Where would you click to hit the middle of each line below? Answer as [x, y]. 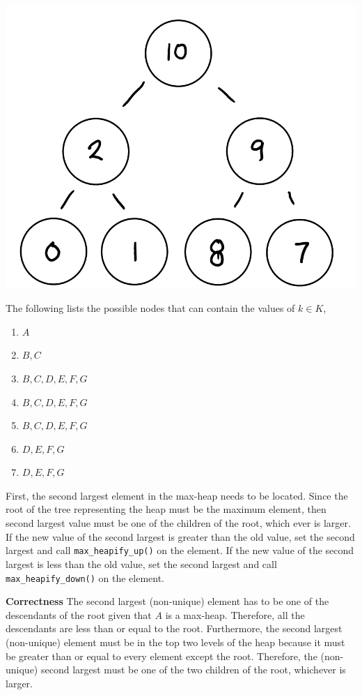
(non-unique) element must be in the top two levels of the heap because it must [175, 642]
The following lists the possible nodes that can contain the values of [150, 308]
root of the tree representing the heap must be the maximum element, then [166, 509]
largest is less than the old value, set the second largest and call [141, 563]
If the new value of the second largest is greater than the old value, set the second [180, 536]
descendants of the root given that [79, 614]
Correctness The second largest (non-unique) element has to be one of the [167, 601]
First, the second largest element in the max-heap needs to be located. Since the [177, 495]
